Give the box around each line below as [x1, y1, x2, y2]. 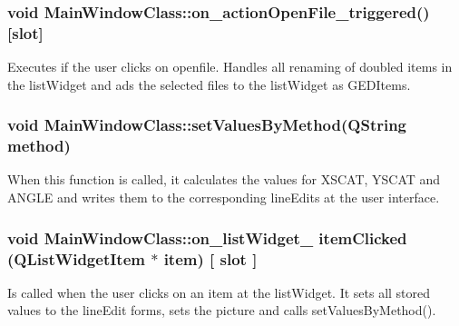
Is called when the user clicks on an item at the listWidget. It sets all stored [7, 282, 431, 301]
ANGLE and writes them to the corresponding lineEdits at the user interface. [7, 188, 440, 207]
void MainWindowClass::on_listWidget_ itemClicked [7, 226, 407, 249]
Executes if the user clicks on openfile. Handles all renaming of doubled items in [7, 57, 453, 76]
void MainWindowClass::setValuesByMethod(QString [7, 114, 407, 136]
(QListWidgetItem [7, 247, 145, 270]
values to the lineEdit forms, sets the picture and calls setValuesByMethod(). [7, 301, 436, 320]
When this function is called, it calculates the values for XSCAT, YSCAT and [7, 170, 441, 189]
